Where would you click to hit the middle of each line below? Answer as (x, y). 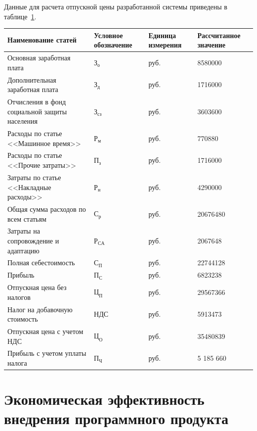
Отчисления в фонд (37, 101)
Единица (162, 35)
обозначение (113, 45)
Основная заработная (39, 58)
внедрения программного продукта (116, 418)
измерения (165, 45)
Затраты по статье (34, 177)
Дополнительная (32, 79)
